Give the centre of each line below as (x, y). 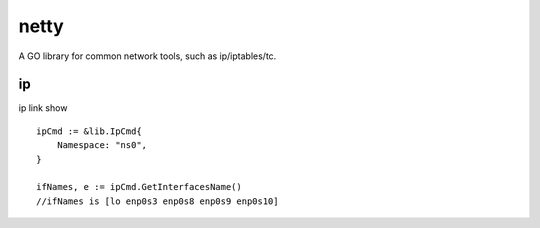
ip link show (43, 108)
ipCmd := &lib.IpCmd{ (89, 131)
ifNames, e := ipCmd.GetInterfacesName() (139, 187)
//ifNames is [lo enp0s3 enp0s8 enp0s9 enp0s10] (157, 201)
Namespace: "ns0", (102, 145)
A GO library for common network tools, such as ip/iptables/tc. (147, 56)
